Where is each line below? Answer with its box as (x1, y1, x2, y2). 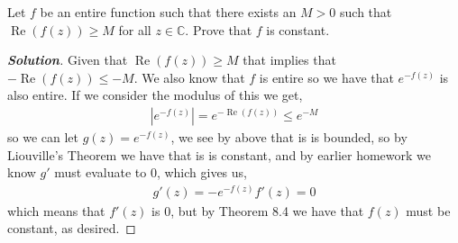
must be (406, 201, 451, 220)
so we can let (7, 128, 78, 146)
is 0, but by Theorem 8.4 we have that (151, 201, 364, 220)
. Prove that (185, 20, 252, 39)
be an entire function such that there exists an (40, 3, 297, 21)
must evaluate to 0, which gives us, (54, 163, 247, 182)
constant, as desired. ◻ (7, 219, 136, 238)
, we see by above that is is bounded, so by (170, 128, 408, 146)
